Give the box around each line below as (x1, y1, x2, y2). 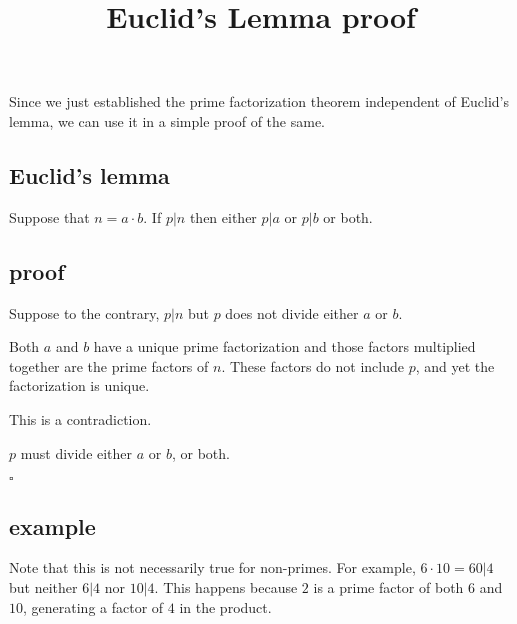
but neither (9, 576, 78, 597)
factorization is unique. (9, 375, 150, 396)
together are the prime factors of (9, 355, 209, 376)
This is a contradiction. (9, 408, 152, 429)
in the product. (179, 596, 272, 617)
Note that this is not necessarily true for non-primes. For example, (9, 557, 416, 578)
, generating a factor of (23, 596, 164, 617)
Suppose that (9, 206, 90, 227)
